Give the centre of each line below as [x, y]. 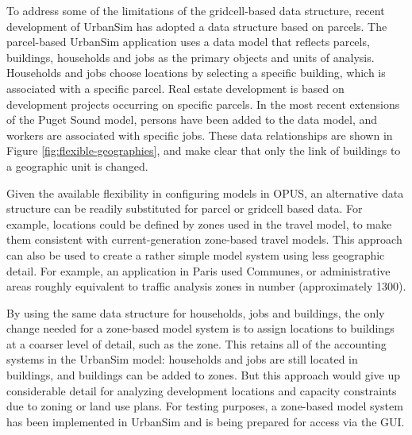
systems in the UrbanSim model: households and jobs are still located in [182, 359]
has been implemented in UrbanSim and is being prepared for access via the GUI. [206, 421]
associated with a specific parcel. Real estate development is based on [175, 88]
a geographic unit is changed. [77, 166]
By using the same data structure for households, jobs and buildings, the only [196, 312]
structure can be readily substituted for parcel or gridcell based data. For [185, 208]
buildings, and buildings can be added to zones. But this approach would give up [204, 375]
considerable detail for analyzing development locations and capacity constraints [202, 390]
